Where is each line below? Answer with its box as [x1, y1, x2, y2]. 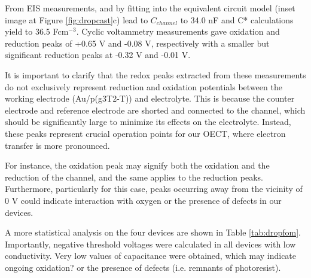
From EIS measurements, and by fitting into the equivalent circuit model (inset [5, 2, 295, 14]
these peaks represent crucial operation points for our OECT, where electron [5, 127, 286, 139]
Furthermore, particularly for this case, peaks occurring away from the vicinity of [5, 182, 303, 195]
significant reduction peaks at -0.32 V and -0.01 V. [5, 48, 191, 61]
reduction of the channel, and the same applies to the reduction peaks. [5, 170, 263, 183]
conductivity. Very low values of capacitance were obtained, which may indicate [5, 249, 297, 262]
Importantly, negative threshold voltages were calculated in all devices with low [5, 237, 296, 250]
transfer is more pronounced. [5, 139, 110, 151]
